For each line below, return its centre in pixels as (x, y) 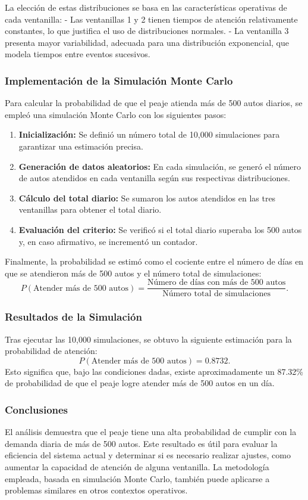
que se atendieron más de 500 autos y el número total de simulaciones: (133, 273)
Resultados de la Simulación (73, 317)
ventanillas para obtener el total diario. (90, 209)
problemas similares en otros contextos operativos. (96, 490)
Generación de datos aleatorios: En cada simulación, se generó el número (160, 166)
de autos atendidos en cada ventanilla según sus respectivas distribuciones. (154, 178)
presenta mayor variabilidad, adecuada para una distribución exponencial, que (147, 42)
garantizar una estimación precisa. (81, 146)
